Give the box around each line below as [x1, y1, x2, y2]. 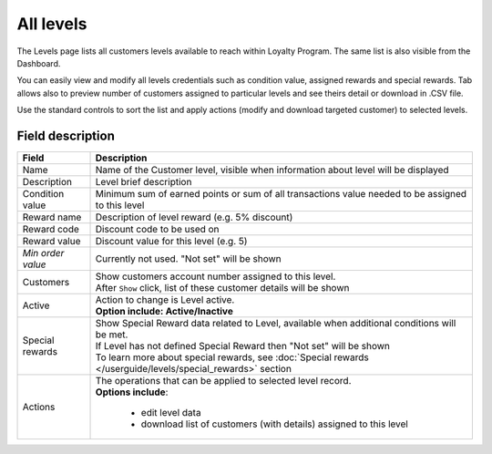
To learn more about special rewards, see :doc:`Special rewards [95, 351, 369, 364]
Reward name [22, 211, 82, 223]
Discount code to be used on [95, 223, 220, 236]
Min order [22, 247, 65, 260]
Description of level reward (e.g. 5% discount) [95, 211, 293, 223]
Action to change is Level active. [95, 294, 235, 306]
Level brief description [95, 176, 192, 189]
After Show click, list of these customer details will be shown [95, 282, 350, 294]
